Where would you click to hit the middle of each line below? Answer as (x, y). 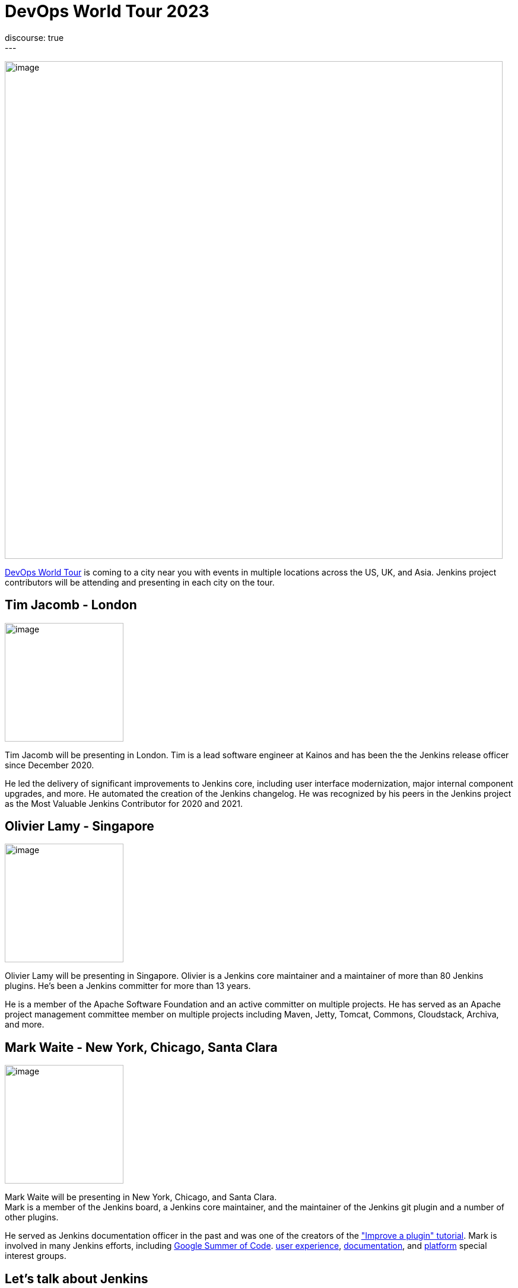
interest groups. (36, 1256)
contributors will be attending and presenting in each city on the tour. (140, 582)
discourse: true (34, 37)
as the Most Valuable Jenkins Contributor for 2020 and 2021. (124, 803)
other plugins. (32, 1217)
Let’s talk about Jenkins (77, 1279)
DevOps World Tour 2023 (107, 11)
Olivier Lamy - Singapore (80, 826)
